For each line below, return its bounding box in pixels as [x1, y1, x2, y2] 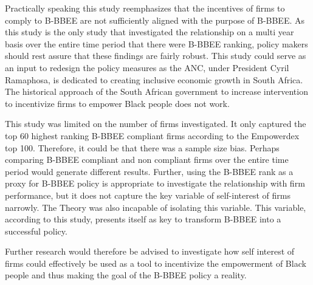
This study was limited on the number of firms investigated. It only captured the [5, 117, 306, 130]
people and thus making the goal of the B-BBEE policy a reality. [5, 269, 247, 281]
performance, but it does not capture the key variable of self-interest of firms [5, 188, 291, 201]
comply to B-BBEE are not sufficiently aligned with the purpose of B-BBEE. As [5, 13, 305, 26]
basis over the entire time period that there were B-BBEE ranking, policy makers [5, 37, 308, 50]
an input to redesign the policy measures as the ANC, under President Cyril [5, 61, 289, 74]
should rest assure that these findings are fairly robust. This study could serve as [5, 49, 306, 62]
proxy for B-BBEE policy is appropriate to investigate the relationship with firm [5, 177, 305, 190]
